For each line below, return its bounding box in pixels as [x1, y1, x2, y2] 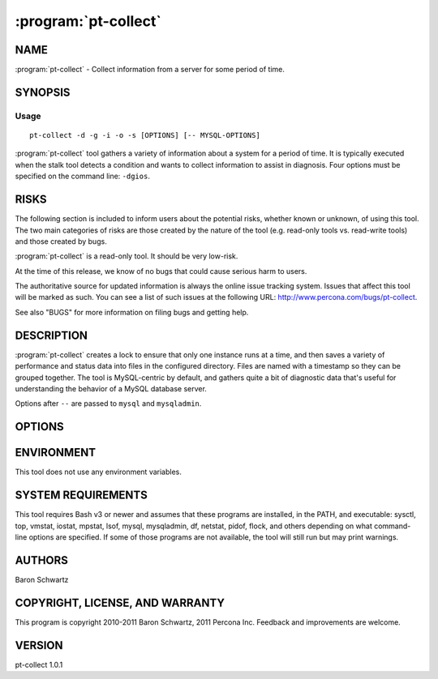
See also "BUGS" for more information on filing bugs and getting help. [15, 307, 249, 317]
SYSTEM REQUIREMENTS [15, 489, 148, 502]
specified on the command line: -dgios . [15, 171, 150, 181]
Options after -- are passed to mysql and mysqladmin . [15, 399, 202, 408]
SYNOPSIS [15, 85, 71, 99]
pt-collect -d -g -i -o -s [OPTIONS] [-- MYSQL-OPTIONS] [29, 130, 261, 140]
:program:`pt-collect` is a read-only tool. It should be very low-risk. [15, 251, 238, 261]
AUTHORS [15, 553, 69, 567]
